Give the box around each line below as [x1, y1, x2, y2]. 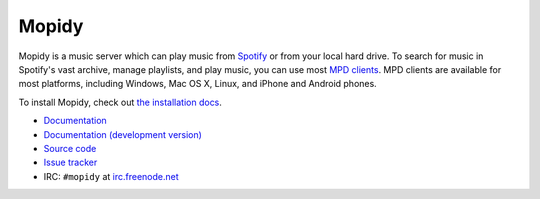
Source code [43, 142, 97, 154]
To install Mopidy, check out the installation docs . [18, 96, 222, 108]
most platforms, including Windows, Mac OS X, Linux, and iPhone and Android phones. [18, 78, 377, 90]
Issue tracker [43, 156, 98, 169]
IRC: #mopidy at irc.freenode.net [43, 170, 179, 182]
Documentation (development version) [43, 128, 202, 140]
